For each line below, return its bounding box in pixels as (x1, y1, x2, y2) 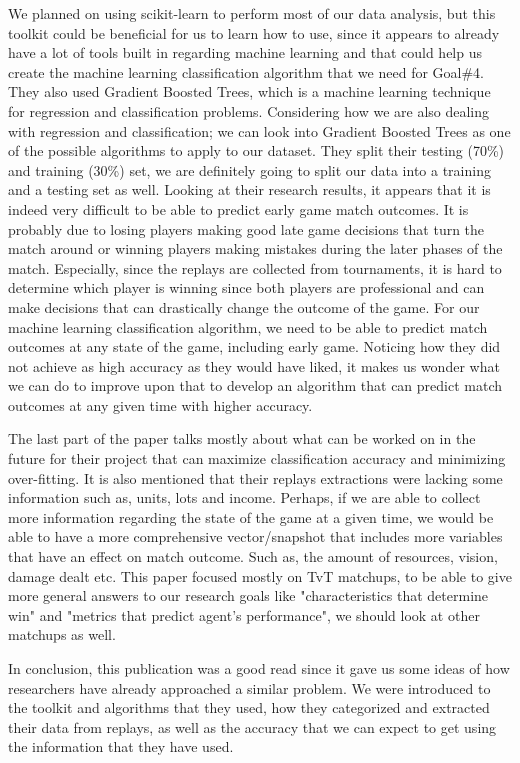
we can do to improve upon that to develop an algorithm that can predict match (8, 375, 503, 396)
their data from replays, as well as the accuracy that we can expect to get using (8, 716, 497, 737)
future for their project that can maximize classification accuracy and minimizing (8, 448, 506, 469)
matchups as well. (8, 624, 116, 645)
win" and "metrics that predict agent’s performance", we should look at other (8, 604, 480, 625)
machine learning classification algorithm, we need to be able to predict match (8, 316, 488, 337)
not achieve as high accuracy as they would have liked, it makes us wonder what (8, 355, 500, 376)
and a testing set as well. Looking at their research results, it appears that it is (8, 179, 491, 200)
